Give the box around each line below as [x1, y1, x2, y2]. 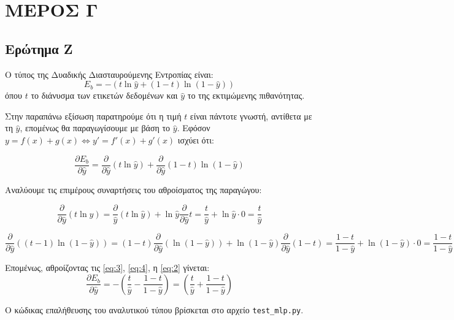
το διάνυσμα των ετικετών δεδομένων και [31, 89, 178, 102]
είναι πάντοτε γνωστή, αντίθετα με [190, 109, 312, 122]
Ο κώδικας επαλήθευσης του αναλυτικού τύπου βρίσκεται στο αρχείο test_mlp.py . [5, 303, 304, 316]
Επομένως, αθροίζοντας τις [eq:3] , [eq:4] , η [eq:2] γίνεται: [5, 261, 210, 274]
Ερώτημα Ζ [5, 39, 73, 58]
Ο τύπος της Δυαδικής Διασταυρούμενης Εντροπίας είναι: [5, 67, 214, 80]
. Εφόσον [177, 121, 210, 134]
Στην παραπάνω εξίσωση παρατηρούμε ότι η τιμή [5, 109, 182, 122]
